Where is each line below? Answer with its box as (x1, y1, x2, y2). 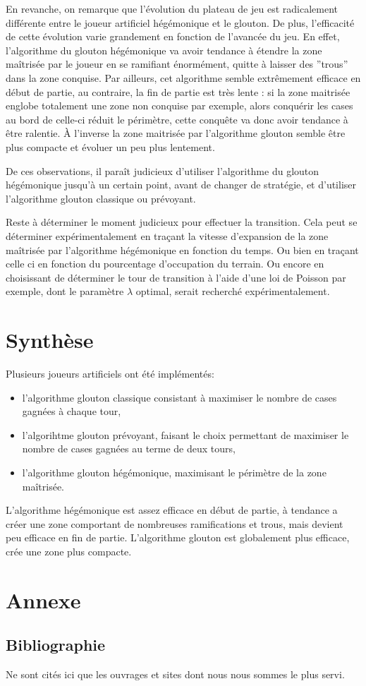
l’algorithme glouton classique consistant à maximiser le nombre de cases (22, 390, 337, 404)
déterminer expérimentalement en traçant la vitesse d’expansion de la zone (6, 228, 329, 243)
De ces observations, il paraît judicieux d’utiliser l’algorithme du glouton (6, 163, 319, 178)
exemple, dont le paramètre (6, 284, 124, 299)
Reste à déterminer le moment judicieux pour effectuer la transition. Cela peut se (6, 215, 358, 229)
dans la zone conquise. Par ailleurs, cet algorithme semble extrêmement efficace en (6, 70, 361, 85)
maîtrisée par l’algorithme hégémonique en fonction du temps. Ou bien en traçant (6, 242, 359, 257)
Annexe (6, 585, 81, 614)
